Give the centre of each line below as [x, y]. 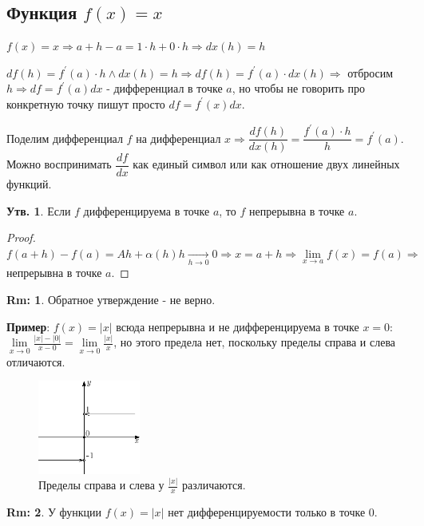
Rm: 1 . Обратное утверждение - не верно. [111, 299]
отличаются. [36, 361]
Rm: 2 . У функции [54, 512]
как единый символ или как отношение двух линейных [266, 164]
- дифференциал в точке [164, 88]
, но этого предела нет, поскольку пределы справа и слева [255, 342]
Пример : [28, 326]
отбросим [371, 72]
